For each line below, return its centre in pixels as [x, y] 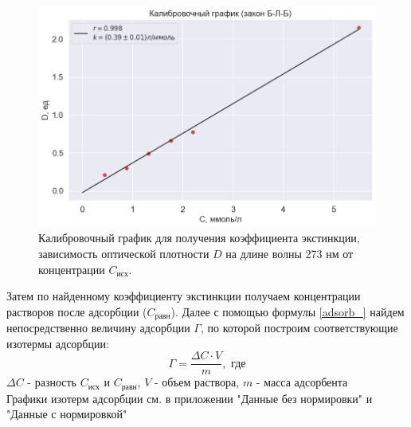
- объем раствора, [197, 382]
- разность [52, 382]
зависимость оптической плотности [124, 253]
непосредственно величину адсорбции [98, 328]
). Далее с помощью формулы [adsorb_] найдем [288, 311]
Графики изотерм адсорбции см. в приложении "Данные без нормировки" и [190, 398]
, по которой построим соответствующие [299, 328]
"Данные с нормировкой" [67, 414]
